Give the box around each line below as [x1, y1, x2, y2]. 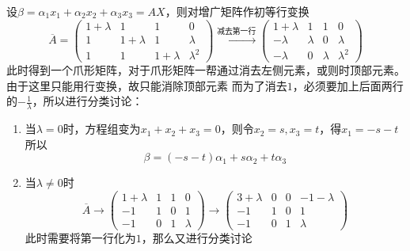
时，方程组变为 [63, 120, 141, 137]
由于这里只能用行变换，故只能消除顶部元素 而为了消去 [6, 77, 287, 93]
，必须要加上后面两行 [292, 77, 404, 93]
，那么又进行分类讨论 [141, 230, 252, 246]
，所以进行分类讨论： [32, 93, 143, 109]
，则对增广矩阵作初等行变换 [165, 3, 309, 19]
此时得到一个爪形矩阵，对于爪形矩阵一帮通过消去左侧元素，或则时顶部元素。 [6, 62, 405, 78]
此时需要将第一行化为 [25, 230, 136, 246]
